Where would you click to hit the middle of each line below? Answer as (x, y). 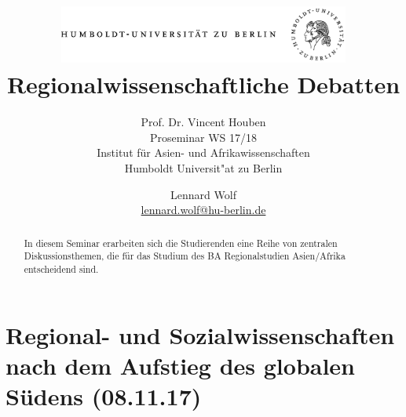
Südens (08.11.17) (104, 395)
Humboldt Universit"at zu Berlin (203, 168)
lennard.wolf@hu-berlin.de (203, 210)
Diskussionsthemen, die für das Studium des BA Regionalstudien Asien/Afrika (185, 256)
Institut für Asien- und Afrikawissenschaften (203, 152)
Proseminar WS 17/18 (203, 137)
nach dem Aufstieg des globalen (181, 365)
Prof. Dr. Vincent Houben (203, 122)
